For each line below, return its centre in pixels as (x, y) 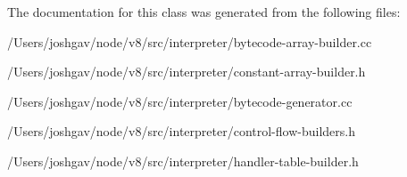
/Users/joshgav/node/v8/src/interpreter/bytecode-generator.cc (180, 101)
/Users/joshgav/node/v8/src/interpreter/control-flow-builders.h (181, 131)
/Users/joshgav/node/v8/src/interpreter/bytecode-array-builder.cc (190, 41)
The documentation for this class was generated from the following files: (204, 12)
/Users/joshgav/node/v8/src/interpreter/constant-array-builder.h (187, 72)
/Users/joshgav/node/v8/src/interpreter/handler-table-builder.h (183, 161)
